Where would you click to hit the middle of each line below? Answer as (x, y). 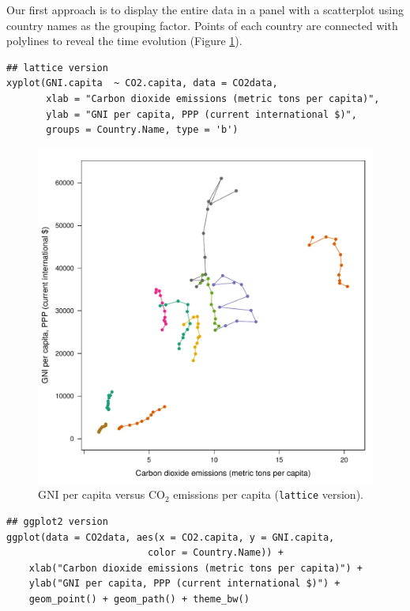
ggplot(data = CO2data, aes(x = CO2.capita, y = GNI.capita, (171, 537)
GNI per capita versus (92, 494)
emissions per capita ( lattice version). (268, 494)
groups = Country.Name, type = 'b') (142, 130)
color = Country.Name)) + (215, 553)
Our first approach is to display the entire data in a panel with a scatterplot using (205, 9)
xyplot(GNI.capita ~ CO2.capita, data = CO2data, (142, 83)
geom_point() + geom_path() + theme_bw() (139, 599)
